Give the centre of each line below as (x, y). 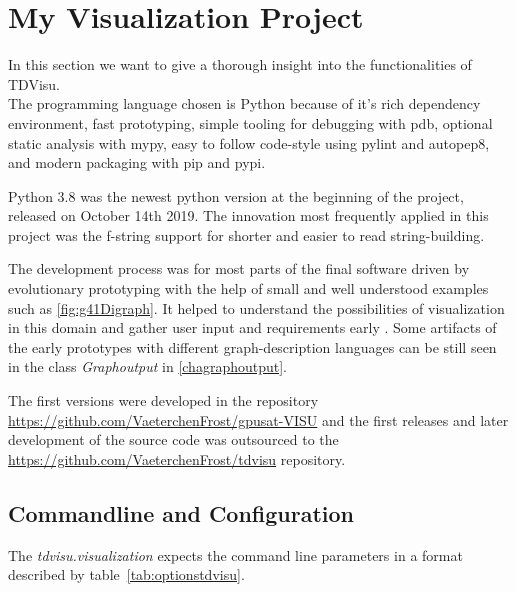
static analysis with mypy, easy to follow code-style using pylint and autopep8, (249, 142)
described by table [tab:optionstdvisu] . (126, 574)
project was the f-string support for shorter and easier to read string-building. (246, 234)
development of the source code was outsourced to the (173, 439)
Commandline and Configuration (181, 512)
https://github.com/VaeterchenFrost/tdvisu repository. (177, 458)
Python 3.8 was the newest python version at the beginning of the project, (236, 195)
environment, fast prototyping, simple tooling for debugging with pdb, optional (250, 122)
